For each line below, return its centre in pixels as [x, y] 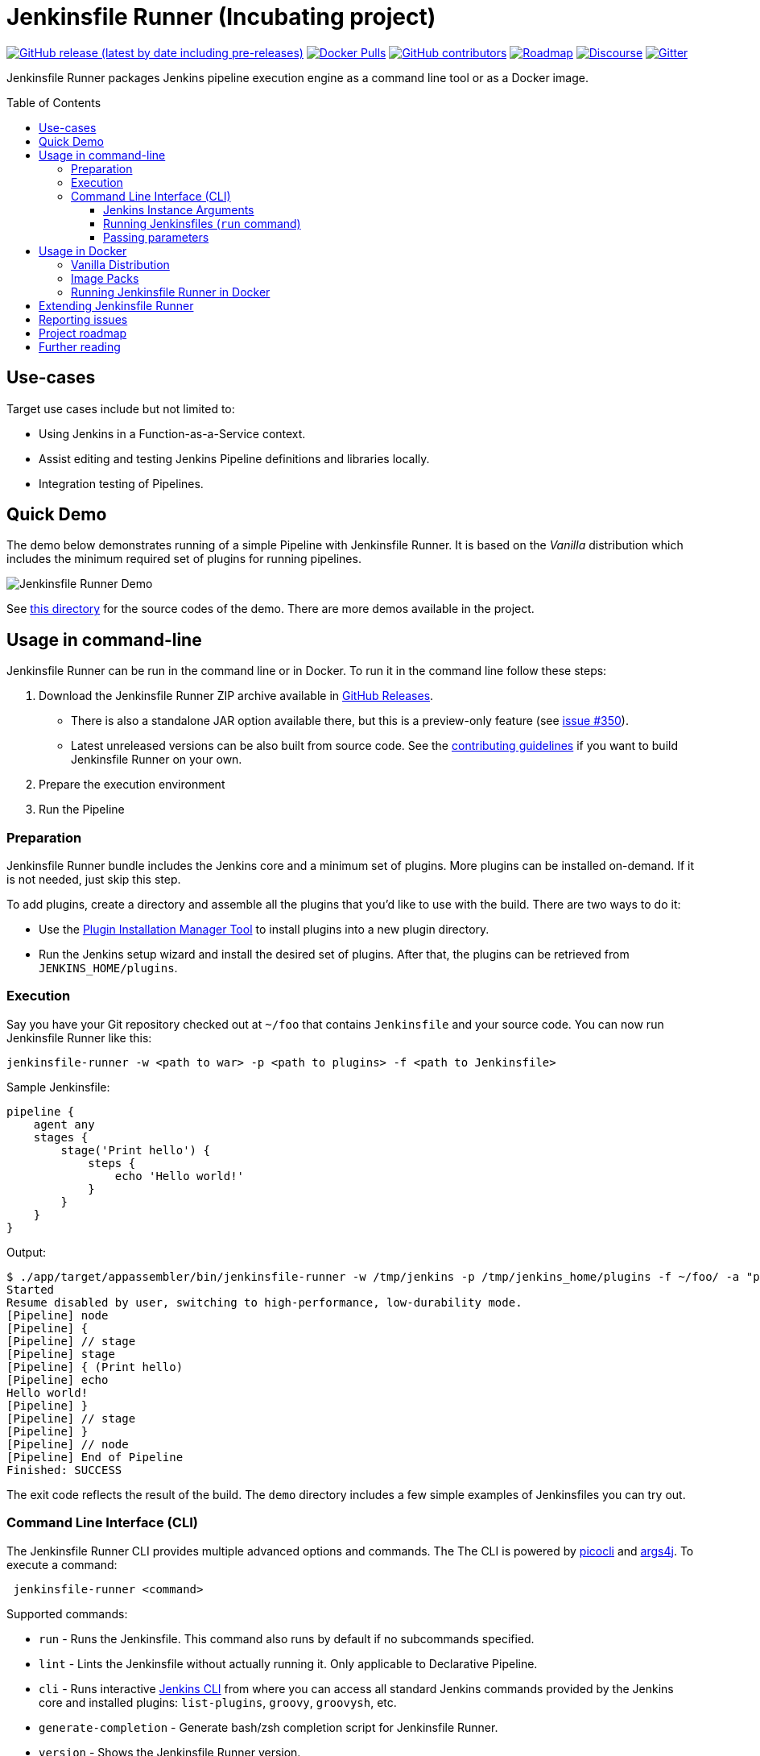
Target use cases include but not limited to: [121, 408]
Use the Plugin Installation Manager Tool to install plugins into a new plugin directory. [264, 930]
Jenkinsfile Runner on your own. [157, 760]
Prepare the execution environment [132, 785]
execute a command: [62, 1564]
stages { [61, 1137]
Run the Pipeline [82, 810]
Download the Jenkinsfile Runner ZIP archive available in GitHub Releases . [236, 696]
